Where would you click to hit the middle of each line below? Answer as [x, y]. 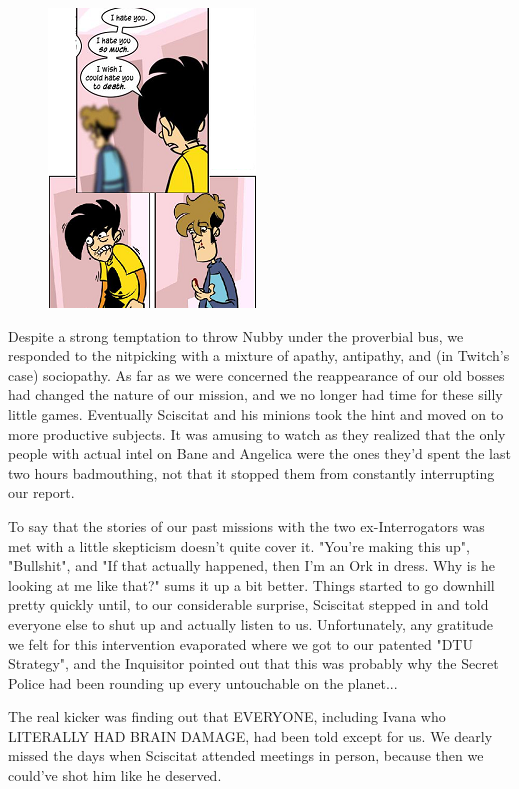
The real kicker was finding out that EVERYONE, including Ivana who [227, 716]
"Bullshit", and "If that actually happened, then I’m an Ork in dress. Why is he [251, 565]
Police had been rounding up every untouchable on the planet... [203, 682]
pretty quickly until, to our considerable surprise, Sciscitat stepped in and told [248, 604]
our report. [41, 492]
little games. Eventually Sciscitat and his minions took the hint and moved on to [256, 413]
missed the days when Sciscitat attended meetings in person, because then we [246, 755]
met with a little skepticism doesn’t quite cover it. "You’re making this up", [239, 545]
